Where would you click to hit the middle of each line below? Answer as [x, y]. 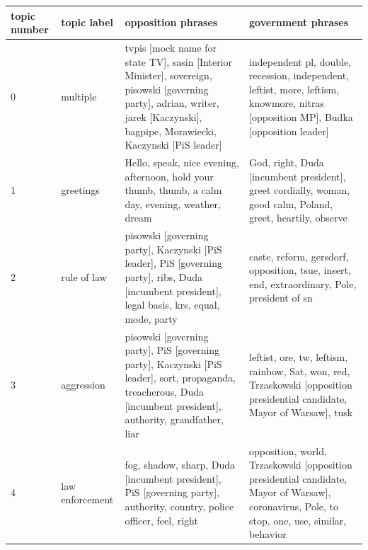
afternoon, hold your [169, 176]
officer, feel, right [161, 520]
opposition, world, [288, 451]
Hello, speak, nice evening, [182, 162]
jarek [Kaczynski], [163, 116]
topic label [87, 22]
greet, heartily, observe [298, 218]
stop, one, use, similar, [298, 520]
